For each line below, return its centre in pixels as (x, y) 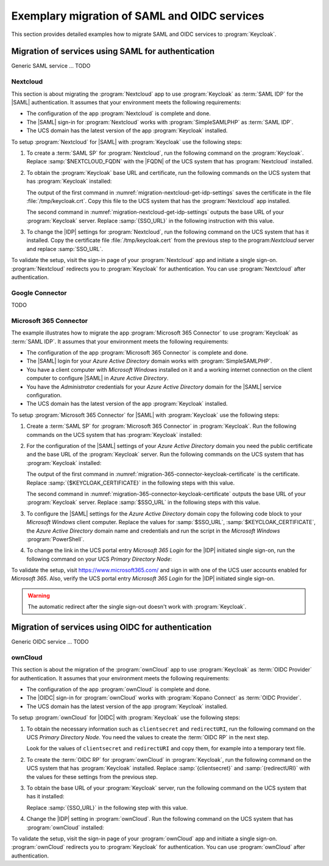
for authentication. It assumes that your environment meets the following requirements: (120, 678)
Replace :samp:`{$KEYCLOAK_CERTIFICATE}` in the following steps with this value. (130, 483)
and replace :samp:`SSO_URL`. (65, 249)
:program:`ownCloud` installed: (65, 827)
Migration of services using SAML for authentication (113, 51)
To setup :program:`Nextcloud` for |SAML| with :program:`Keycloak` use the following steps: (127, 142)
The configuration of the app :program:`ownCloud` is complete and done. (119, 689)
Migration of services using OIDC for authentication (111, 627)
